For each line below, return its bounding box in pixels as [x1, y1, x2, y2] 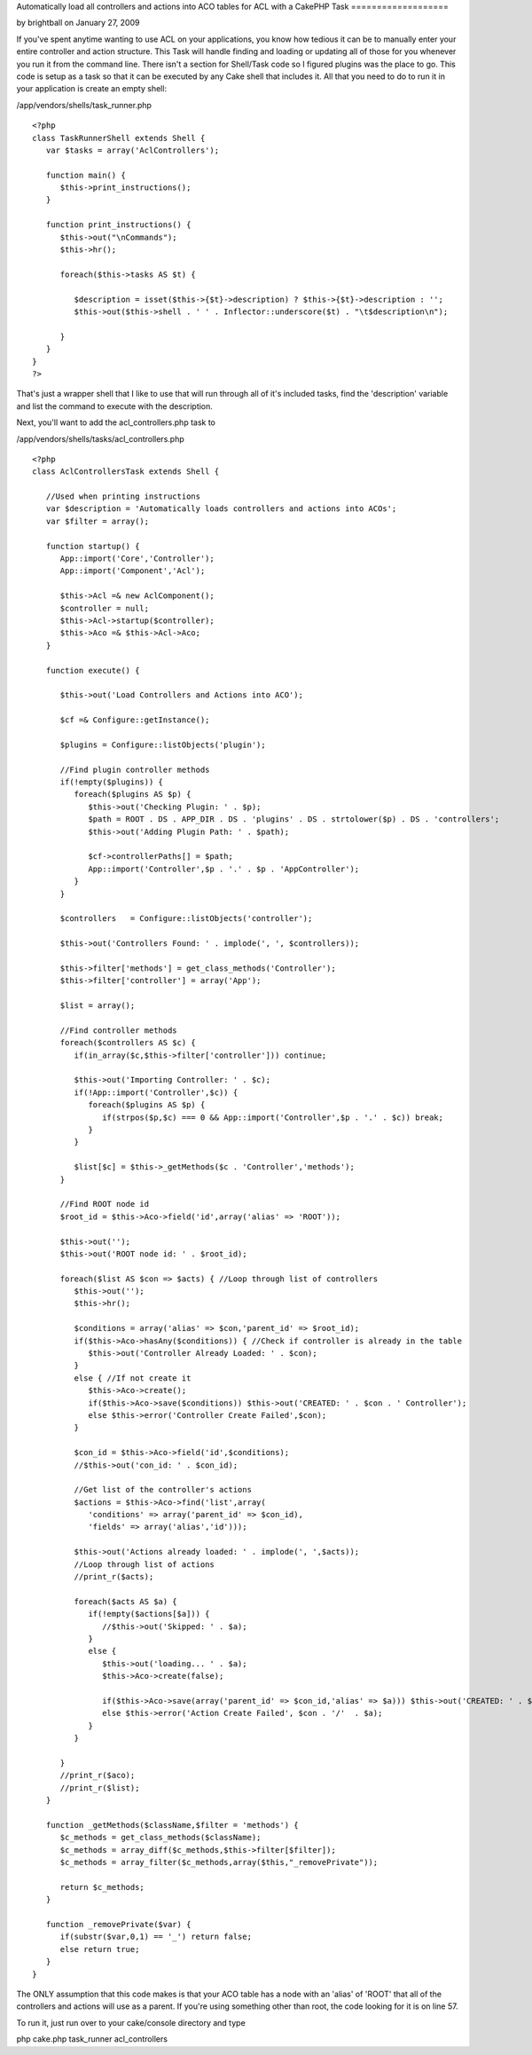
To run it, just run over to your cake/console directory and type [16, 2017, 246, 2027]
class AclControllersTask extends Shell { [32, 467, 220, 476]
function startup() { [45, 541, 140, 551]
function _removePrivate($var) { [45, 1919, 192, 1929]
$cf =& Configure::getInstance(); [59, 715, 210, 725]
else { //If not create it [74, 1373, 192, 1383]
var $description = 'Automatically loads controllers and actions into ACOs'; [45, 504, 397, 514]
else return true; [59, 1944, 140, 1954]
